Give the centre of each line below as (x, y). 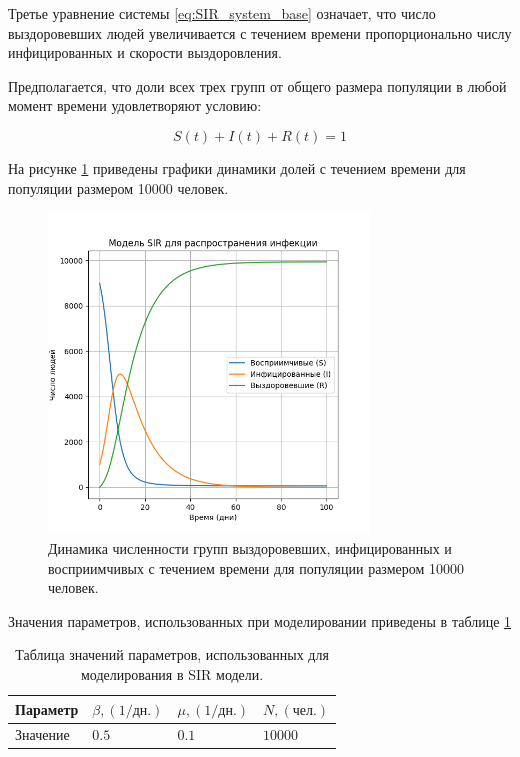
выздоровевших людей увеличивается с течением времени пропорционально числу (260, 32)
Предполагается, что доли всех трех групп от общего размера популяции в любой (257, 85)
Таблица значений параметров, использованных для (172, 654)
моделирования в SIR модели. (172, 673)
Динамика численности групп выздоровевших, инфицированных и (250, 547)
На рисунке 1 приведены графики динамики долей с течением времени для (237, 167)
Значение (42, 734)
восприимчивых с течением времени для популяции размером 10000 (256, 567)
